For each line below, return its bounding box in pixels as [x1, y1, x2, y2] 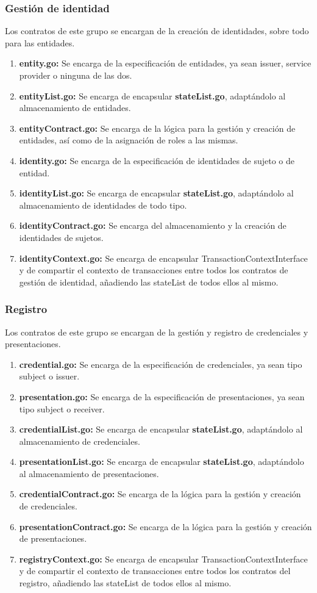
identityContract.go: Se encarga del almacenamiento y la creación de [19, 219, 287, 232]
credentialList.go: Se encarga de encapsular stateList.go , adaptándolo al [19, 423, 303, 436]
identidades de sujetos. [19, 231, 104, 243]
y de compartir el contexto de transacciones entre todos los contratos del [19, 564, 291, 577]
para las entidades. [5, 36, 75, 49]
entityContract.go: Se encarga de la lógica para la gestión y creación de [19, 121, 296, 134]
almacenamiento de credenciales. [19, 434, 140, 447]
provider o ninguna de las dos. [19, 69, 132, 81]
